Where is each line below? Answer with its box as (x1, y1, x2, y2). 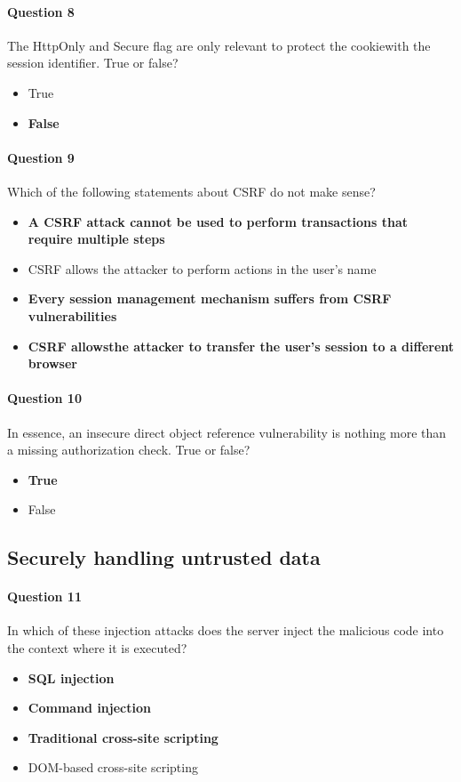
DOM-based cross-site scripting (28, 758, 198, 777)
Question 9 (7, 148, 75, 166)
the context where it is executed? (7, 639, 187, 657)
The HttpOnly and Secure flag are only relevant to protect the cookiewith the (7, 36, 431, 54)
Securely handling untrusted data (7, 544, 321, 571)
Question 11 (7, 587, 82, 606)
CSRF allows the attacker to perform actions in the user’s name (28, 259, 377, 278)
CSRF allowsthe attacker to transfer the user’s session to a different (28, 336, 455, 355)
